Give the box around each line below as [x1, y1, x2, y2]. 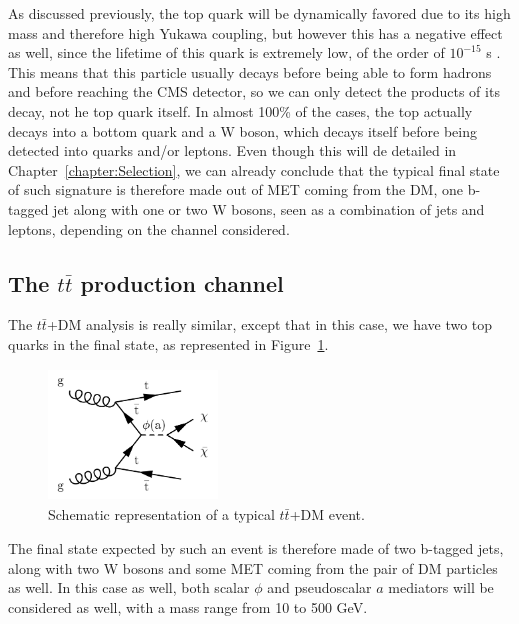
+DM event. [289, 504, 365, 525]
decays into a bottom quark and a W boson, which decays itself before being [8, 120, 477, 141]
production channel [80, 267, 284, 298]
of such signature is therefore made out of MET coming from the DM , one [8, 179, 464, 200]
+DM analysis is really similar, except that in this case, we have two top [46, 314, 493, 335]
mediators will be [388, 577, 494, 598]
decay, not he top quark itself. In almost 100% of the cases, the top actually [8, 100, 473, 121]
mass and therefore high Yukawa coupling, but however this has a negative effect [8, 22, 503, 43]
